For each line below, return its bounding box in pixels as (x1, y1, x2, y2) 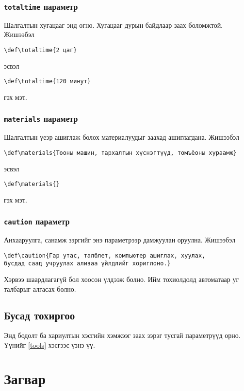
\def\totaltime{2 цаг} (4, 46, 77, 54)
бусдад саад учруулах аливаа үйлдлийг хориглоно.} (4, 260, 171, 267)
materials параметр (4, 112, 78, 125)
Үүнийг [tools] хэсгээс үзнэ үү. (4, 340, 95, 350)
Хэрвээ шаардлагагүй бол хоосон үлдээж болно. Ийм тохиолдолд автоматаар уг (4, 274, 239, 284)
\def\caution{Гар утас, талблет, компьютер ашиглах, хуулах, (4, 252, 206, 259)
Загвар (4, 368, 46, 388)
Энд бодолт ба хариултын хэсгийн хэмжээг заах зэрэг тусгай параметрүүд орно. (4, 330, 241, 340)
